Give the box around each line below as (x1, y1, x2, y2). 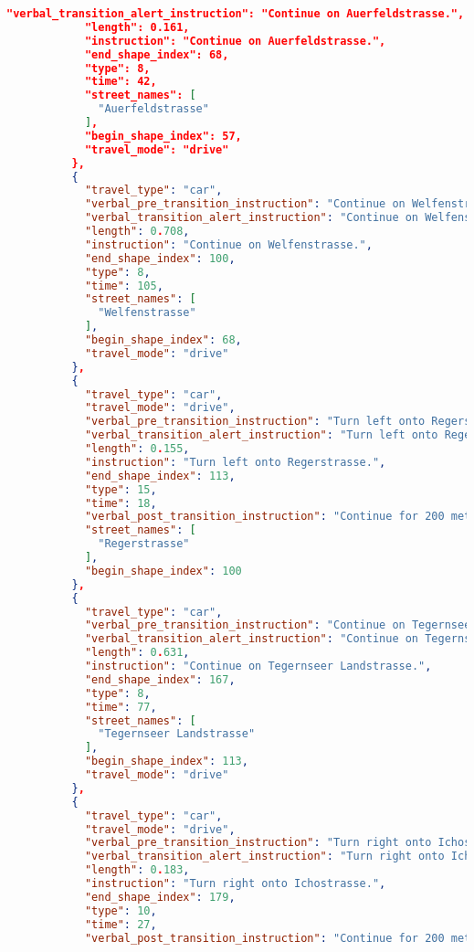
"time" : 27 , (84, 917, 157, 931)
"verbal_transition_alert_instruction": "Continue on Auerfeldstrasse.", (6, 7, 465, 20)
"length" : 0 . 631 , (84, 646, 190, 660)
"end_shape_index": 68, (84, 48, 229, 61)
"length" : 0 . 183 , (84, 863, 190, 877)
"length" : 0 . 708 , (84, 225, 190, 238)
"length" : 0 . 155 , (84, 442, 190, 455)
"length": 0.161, (84, 20, 190, 34)
